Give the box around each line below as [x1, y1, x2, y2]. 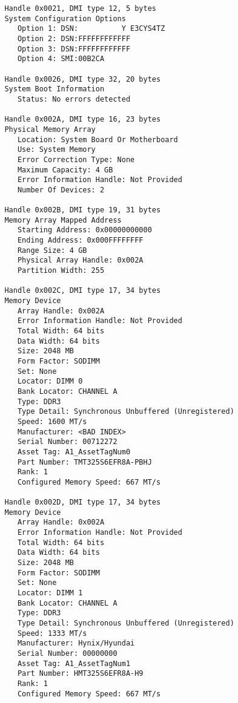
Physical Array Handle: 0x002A [17, 256, 144, 265]
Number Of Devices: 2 [17, 185, 105, 194]
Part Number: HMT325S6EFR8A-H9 [17, 669, 144, 678]
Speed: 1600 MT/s [17, 417, 87, 426]
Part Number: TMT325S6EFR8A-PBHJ [17, 457, 152, 466]
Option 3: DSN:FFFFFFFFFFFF [17, 44, 131, 53]
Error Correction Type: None [17, 155, 135, 164]
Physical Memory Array [4, 125, 96, 134]
